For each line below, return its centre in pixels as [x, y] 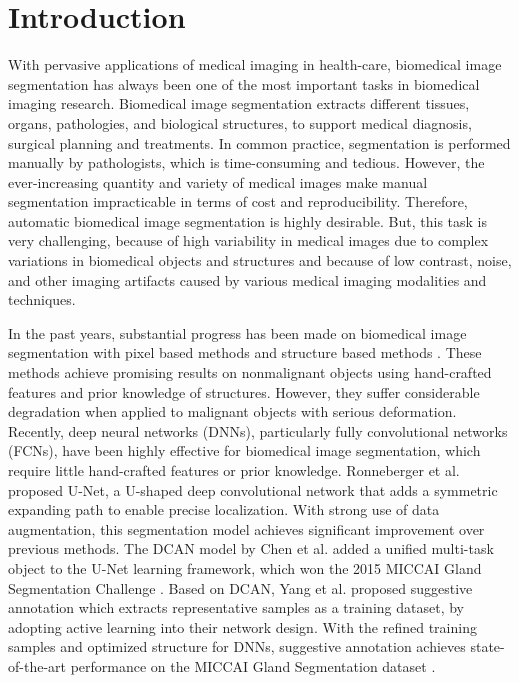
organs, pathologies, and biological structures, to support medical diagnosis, [240, 122]
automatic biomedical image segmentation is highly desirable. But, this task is [248, 220]
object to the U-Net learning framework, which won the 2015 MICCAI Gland [245, 567]
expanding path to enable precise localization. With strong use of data [224, 509]
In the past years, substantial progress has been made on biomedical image [237, 332]
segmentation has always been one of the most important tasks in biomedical [244, 83]
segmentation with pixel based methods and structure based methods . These [245, 352]
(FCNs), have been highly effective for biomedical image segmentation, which [244, 450]
